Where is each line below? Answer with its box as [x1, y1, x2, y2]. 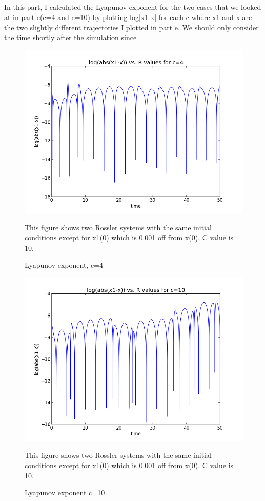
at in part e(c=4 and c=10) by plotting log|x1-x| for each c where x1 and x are [4, 11, 252, 22]
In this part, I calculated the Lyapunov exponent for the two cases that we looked [4, 2, 261, 12]
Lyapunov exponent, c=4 [25, 259, 104, 270]
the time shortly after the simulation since [4, 32, 137, 43]
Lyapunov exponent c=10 [25, 487, 105, 498]
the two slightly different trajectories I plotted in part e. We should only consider [4, 22, 259, 32]
